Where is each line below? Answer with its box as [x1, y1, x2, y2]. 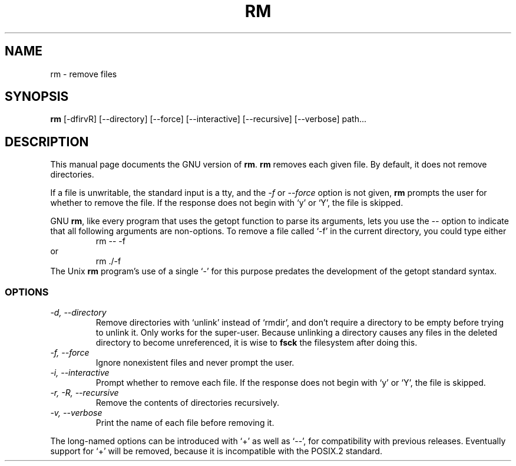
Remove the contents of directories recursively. [95, 398, 279, 408]
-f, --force [50, 347, 90, 358]
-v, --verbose [50, 408, 102, 418]
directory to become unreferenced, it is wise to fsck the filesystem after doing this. [95, 337, 418, 348]
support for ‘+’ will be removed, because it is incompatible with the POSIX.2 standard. [50, 446, 382, 457]
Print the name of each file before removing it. [95, 418, 274, 428]
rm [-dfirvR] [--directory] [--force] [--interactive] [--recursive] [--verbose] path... [50, 114, 367, 124]
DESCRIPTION [5, 134, 89, 149]
